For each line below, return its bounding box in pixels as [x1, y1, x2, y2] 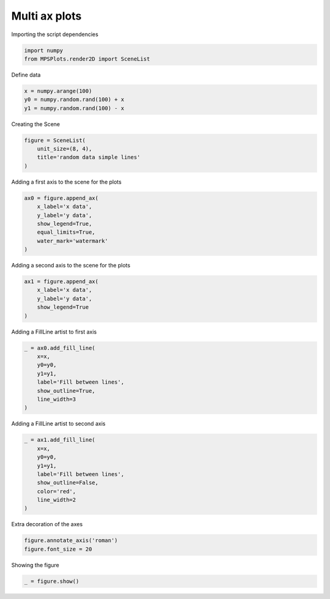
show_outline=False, [37, 479, 99, 486]
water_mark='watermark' [37, 237, 108, 244]
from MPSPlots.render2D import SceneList [24, 55, 150, 62]
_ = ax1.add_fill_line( [24, 436, 96, 444]
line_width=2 [37, 496, 76, 504]
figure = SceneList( [24, 136, 86, 144]
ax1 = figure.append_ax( [24, 278, 99, 285]
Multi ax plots [11, 9, 82, 23]
